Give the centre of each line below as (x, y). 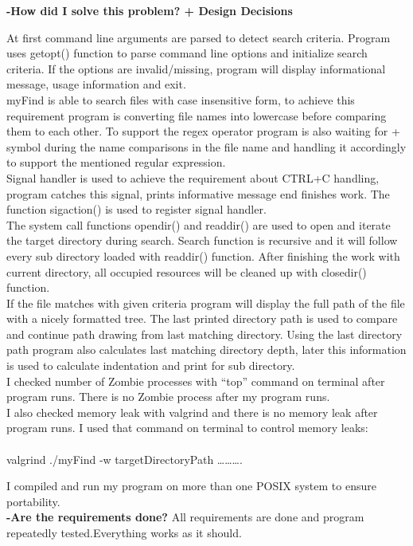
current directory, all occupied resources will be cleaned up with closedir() (187, 271)
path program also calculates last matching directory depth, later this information (206, 350)
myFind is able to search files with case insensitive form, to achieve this (181, 99)
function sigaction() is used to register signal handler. (136, 209)
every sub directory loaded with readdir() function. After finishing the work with (203, 255)
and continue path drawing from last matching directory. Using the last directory (205, 334)
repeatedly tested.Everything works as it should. (124, 532)
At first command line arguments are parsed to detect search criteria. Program (199, 37)
